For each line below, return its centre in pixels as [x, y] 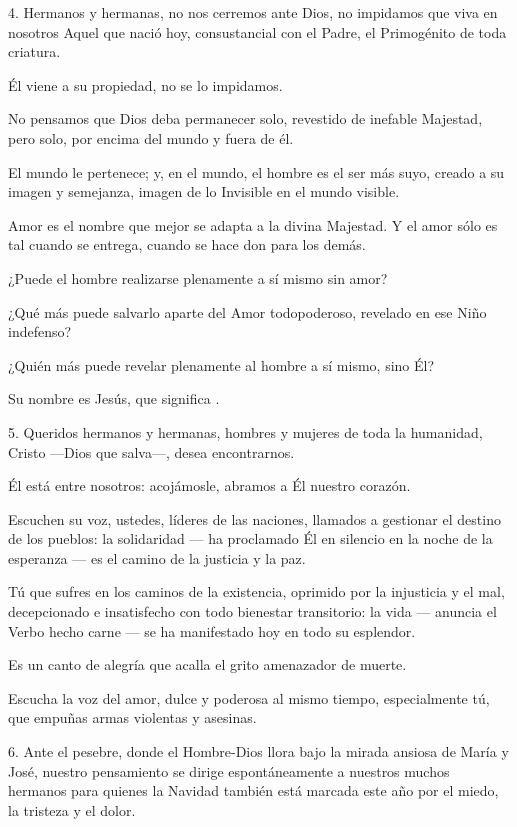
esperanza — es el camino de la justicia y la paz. [157, 557]
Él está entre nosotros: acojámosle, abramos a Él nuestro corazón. [209, 485]
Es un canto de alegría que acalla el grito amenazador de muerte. [207, 664]
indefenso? [40, 331]
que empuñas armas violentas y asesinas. [132, 717]
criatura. [34, 51]
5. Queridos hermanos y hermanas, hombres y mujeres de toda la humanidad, [245, 431]
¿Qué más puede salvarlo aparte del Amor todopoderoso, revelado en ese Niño [247, 311]
